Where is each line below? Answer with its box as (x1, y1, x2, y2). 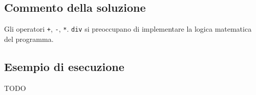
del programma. (4, 33, 54, 44)
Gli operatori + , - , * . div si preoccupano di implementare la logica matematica (4, 23, 252, 34)
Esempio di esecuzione (4, 58, 124, 74)
